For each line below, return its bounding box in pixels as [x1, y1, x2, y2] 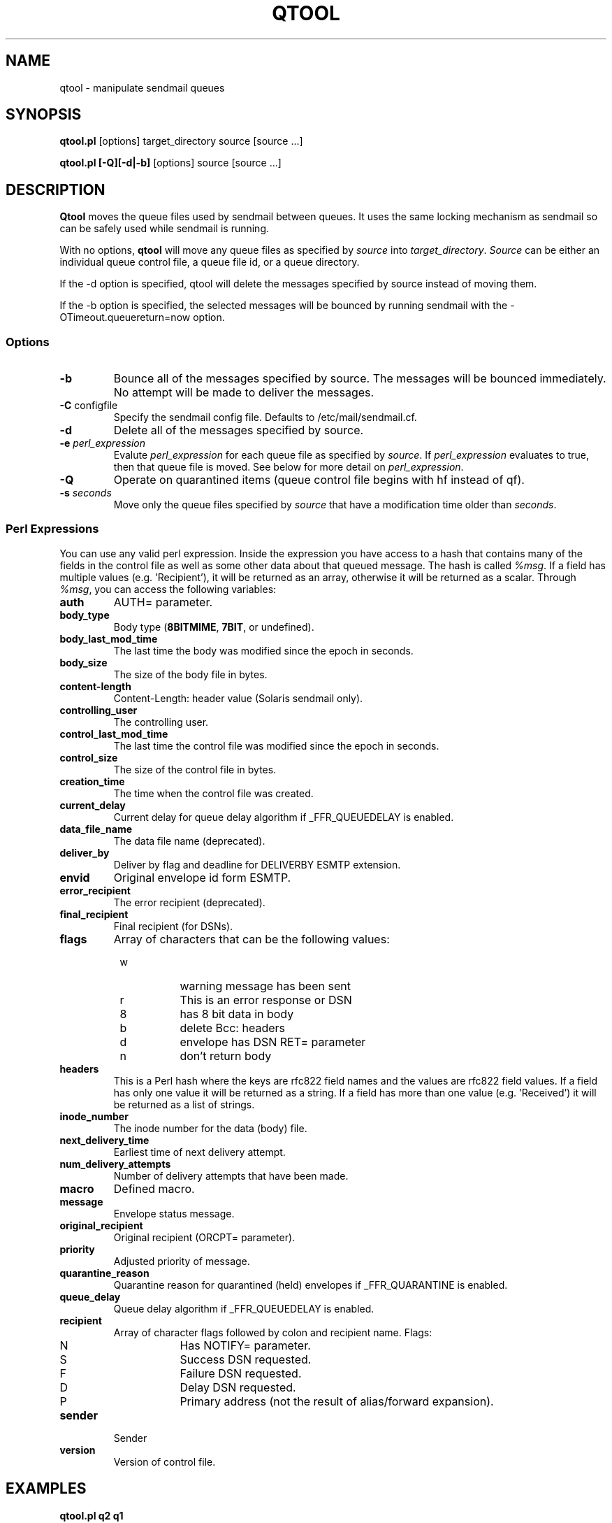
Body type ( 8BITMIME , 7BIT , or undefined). [113, 620, 314, 633]
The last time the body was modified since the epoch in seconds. [113, 644, 414, 657]
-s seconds [59, 487, 112, 499]
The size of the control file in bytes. [113, 763, 277, 775]
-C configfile [59, 399, 118, 412]
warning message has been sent [180, 978, 351, 993]
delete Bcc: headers [180, 1020, 285, 1035]
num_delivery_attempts [59, 1157, 171, 1170]
